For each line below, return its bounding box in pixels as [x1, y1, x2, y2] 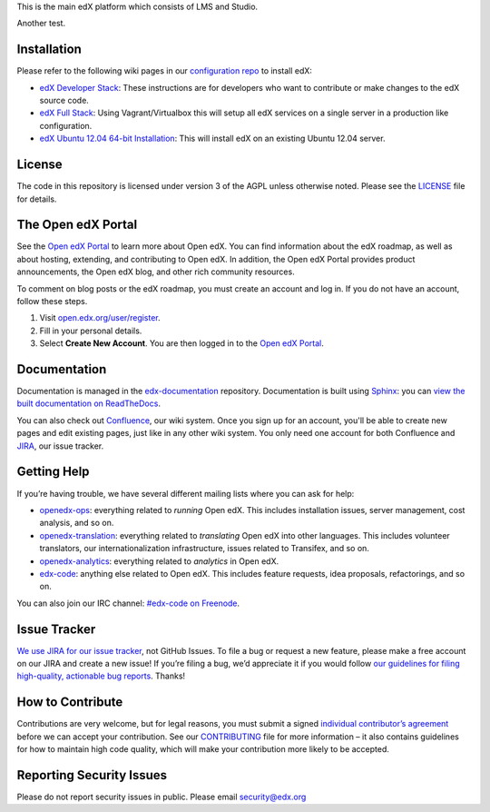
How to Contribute [16, 695, 123, 710]
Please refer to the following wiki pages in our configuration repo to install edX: [16, 65, 313, 76]
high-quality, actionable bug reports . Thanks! [16, 670, 186, 681]
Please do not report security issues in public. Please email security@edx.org [16, 791, 307, 802]
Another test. [16, 18, 66, 29]
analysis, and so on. [39, 518, 114, 529]
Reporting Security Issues [16, 767, 168, 783]
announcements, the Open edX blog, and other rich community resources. [16, 266, 295, 277]
